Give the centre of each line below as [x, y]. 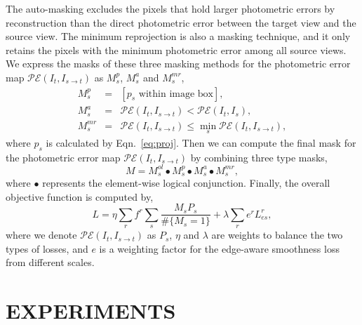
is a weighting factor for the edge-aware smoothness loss [219, 248]
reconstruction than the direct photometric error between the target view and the [181, 22]
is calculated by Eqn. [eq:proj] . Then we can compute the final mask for [201, 142]
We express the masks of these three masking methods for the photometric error [178, 64]
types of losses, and [47, 248]
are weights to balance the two [277, 235]
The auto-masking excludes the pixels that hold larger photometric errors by [170, 8]
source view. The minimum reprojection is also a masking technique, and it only [178, 36]
